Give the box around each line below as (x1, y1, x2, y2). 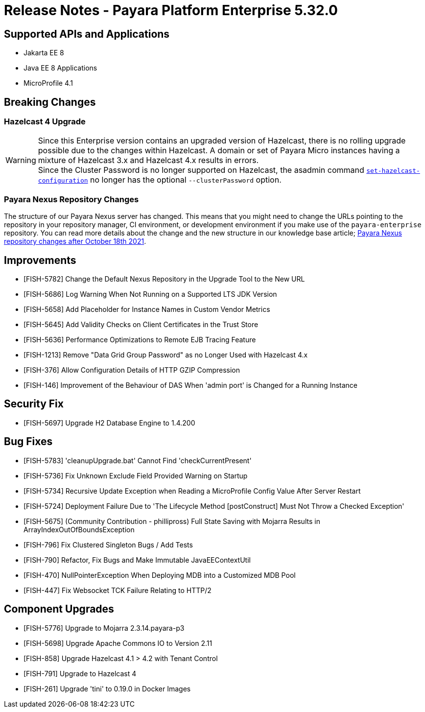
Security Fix (4, 398, 64, 410)
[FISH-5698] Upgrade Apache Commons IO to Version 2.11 (24, 639, 212, 647)
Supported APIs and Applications (4, 27, 170, 40)
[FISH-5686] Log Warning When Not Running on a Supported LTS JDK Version (24, 289, 277, 298)
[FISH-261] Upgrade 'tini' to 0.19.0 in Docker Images (24, 684, 191, 693)
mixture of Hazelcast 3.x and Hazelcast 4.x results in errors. (38, 155, 259, 166)
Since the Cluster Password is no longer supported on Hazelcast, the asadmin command (38, 165, 364, 175)
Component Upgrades (4, 603, 114, 616)
